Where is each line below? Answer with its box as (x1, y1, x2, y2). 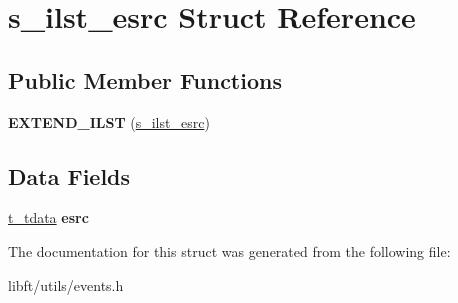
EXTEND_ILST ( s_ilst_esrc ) (8, 111, 210, 132)
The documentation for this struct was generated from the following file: (8, 240, 451, 261)
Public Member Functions (8, 64, 282, 95)
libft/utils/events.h (8, 274, 124, 295)
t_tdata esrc (8, 207, 89, 228)
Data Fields (8, 160, 131, 191)
